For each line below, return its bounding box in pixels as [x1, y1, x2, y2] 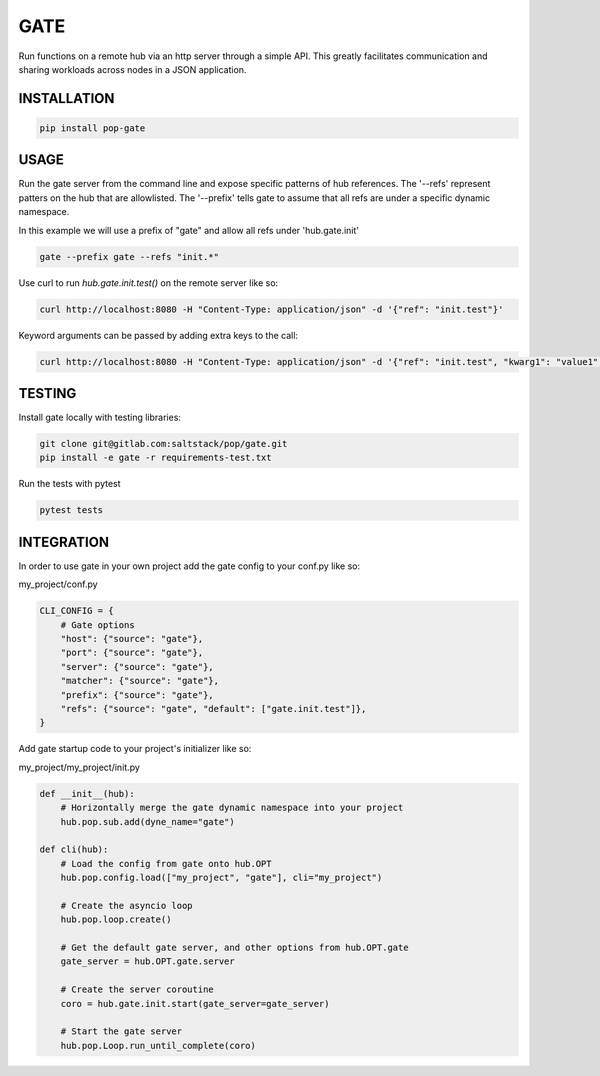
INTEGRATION [18, 533, 110, 550]
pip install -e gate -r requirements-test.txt [39, 452, 272, 464]
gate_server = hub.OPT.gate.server [60, 956, 235, 967]
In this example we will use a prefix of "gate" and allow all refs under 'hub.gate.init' [18, 224, 360, 236]
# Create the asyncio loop [60, 900, 194, 911]
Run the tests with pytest [18, 478, 121, 490]
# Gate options [60, 619, 135, 630]
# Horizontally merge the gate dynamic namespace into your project [60, 802, 404, 814]
